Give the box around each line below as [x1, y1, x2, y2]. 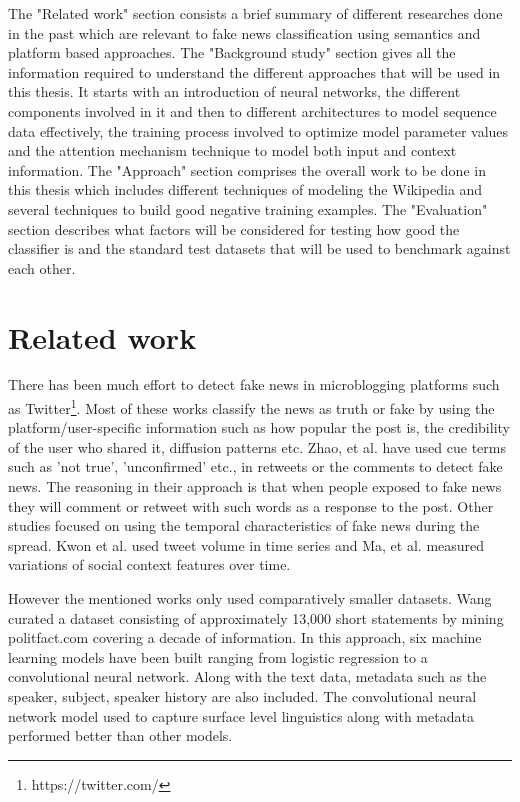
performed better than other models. [8, 725, 233, 746]
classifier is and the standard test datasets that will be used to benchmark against [8, 238, 511, 259]
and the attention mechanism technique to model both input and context [8, 140, 457, 161]
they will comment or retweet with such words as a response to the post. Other [8, 495, 494, 516]
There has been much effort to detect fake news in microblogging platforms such [8, 374, 500, 395]
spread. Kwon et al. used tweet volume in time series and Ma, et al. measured [8, 534, 485, 555]
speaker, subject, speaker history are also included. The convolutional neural [8, 686, 477, 706]
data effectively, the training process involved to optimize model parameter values [8, 120, 509, 141]
